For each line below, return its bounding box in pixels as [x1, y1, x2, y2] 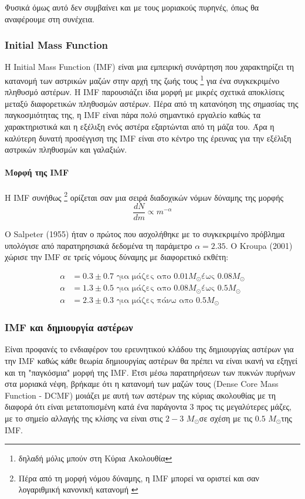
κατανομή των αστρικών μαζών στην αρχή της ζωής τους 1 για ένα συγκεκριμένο [5, 73, 280, 86]
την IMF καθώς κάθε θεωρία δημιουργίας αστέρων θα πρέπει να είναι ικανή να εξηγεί [5, 354, 298, 366]
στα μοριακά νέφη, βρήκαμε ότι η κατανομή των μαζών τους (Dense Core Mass [5, 377, 279, 390]
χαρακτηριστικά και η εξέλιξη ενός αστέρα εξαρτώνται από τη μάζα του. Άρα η [5, 120, 274, 133]
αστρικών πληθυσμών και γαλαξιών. [5, 143, 127, 156]
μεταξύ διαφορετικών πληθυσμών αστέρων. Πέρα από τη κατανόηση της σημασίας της [5, 97, 299, 109]
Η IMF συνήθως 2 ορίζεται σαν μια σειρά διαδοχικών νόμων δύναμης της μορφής [5, 189, 284, 203]
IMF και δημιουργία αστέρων [5, 320, 133, 335]
